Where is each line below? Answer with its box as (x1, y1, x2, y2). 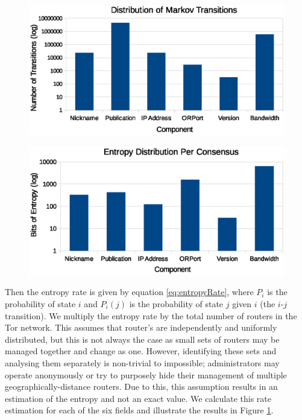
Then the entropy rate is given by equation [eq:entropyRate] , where (5, 285, 254, 298)
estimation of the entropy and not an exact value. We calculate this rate (5, 392, 271, 404)
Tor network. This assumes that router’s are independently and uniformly (5, 321, 277, 334)
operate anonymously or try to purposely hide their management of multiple (5, 368, 287, 381)
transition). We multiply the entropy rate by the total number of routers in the (5, 309, 297, 322)
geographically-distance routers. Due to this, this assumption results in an (5, 380, 278, 393)
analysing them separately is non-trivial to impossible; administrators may (5, 356, 280, 369)
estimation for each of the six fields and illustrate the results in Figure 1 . (5, 404, 274, 416)
